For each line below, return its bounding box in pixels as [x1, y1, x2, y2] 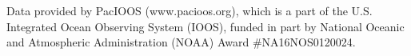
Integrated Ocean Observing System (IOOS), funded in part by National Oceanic [6, 18, 405, 34]
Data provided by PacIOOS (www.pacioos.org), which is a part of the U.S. [6, 2, 373, 18]
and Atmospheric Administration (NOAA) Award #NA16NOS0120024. [6, 34, 356, 50]
